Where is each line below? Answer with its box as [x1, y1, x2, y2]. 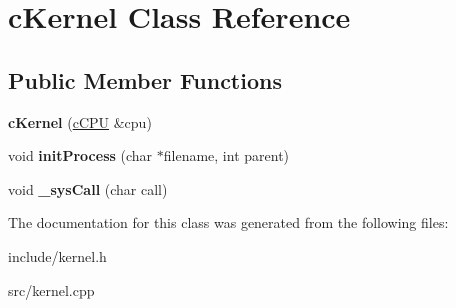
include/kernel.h [8, 245, 107, 266]
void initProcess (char [8, 145, 153, 166]
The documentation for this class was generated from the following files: [8, 212, 449, 233]
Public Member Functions [8, 64, 282, 95]
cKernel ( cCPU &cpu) [8, 111, 152, 132]
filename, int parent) [163, 145, 290, 166]
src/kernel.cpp [8, 279, 95, 300]
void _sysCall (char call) [8, 178, 168, 199]
